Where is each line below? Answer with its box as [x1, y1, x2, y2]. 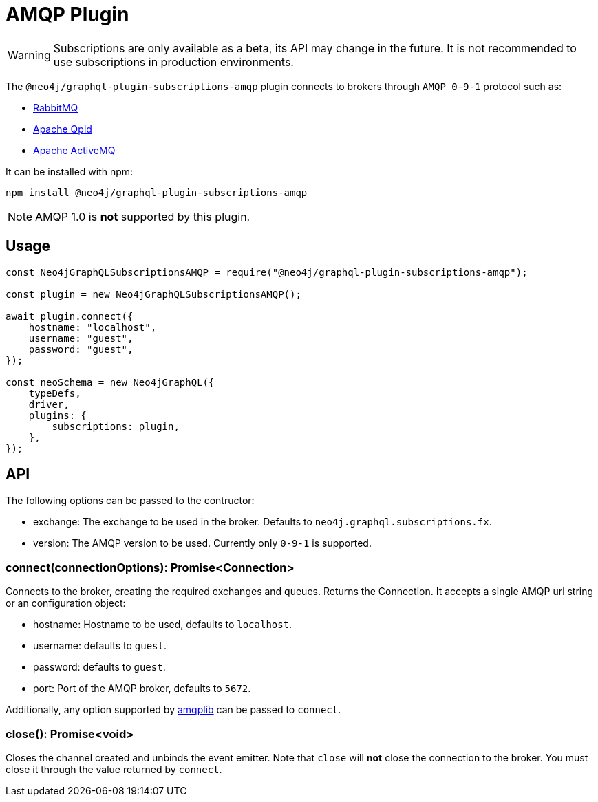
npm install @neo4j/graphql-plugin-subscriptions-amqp [6, 186, 308, 198]
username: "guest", [28, 332, 134, 344]
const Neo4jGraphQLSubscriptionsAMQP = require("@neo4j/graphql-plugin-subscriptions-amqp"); [6, 266, 528, 278]
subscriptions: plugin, [52, 420, 180, 432]
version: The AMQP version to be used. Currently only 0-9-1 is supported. [33, 537, 372, 550]
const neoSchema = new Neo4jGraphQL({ [6, 376, 215, 388]
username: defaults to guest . [33, 640, 167, 652]
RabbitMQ [33, 101, 78, 113]
